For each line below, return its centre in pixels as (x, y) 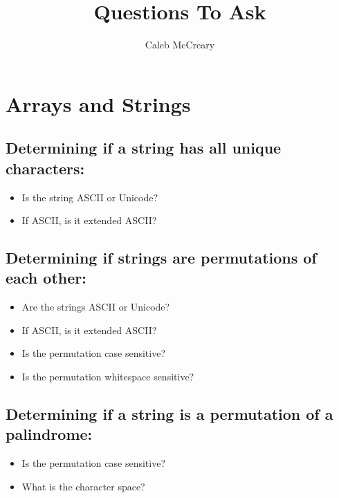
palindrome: (49, 434)
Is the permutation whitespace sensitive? (108, 377)
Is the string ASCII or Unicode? (90, 197)
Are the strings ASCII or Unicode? (96, 307)
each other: (46, 278)
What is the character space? (83, 486)
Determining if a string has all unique (144, 148)
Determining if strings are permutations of (161, 258)
